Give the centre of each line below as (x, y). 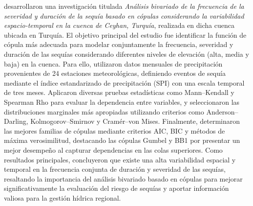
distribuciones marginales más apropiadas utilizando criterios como (104, 111)
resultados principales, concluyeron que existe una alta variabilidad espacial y (120, 159)
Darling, (16, 121)
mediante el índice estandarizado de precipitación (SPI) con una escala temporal (124, 82)
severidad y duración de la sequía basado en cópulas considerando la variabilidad (124, 15)
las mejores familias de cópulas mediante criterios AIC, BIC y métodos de (115, 130)
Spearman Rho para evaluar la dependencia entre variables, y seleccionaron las (122, 102)
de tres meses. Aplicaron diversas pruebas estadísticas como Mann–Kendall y (119, 92)
